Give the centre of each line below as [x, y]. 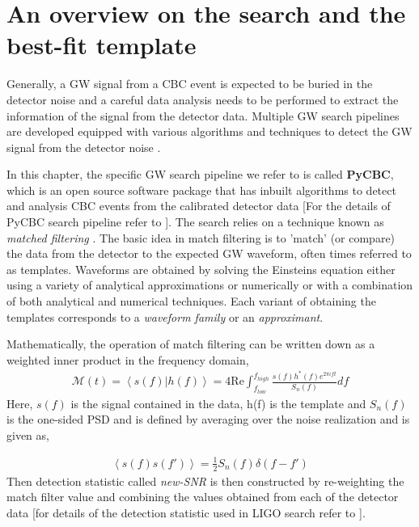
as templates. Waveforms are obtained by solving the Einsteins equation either [201, 269]
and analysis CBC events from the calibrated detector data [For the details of [199, 206]
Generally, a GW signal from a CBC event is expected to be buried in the [190, 84]
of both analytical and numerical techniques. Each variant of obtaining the [191, 301]
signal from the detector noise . [84, 147]
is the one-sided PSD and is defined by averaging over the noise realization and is [208, 419]
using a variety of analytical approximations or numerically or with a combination [210, 285]
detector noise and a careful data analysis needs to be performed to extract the [203, 99]
